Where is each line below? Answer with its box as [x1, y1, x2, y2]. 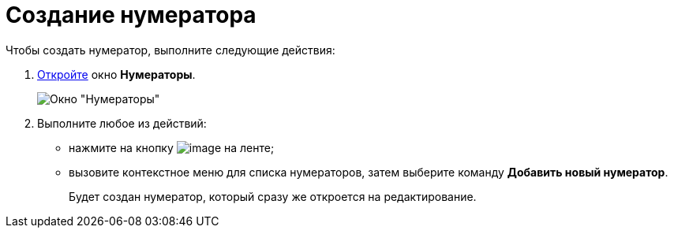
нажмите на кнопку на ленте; [69, 140, 275, 154]
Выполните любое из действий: [37, 116, 207, 130]
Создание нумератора [6, 2, 256, 28]
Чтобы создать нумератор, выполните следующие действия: [6, 43, 335, 57]
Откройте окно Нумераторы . [37, 67, 196, 81]
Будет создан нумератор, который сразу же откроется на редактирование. [69, 189, 477, 203]
